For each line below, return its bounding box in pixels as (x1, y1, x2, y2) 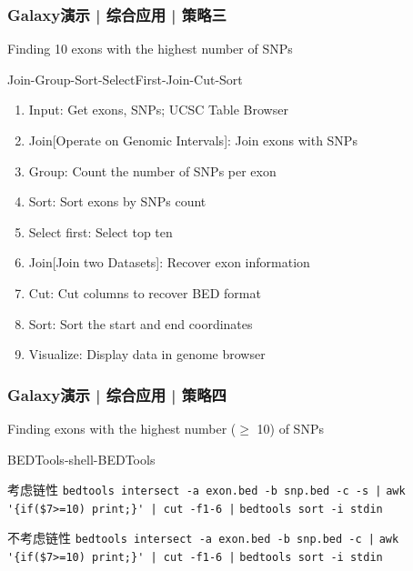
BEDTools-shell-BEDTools (7, 449, 156, 468)
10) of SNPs (257, 418, 324, 437)
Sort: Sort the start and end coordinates (28, 314, 253, 333)
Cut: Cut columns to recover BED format (28, 283, 261, 302)
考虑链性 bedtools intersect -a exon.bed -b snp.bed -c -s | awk (7, 480, 406, 499)
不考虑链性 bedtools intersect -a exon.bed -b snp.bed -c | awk (7, 528, 399, 547)
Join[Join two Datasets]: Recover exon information (28, 253, 310, 272)
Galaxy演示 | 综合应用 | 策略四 (7, 383, 227, 406)
